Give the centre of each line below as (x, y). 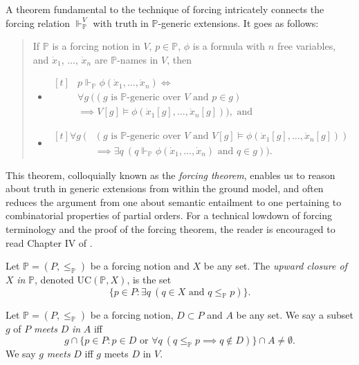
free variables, (306, 46)
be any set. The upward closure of (275, 266)
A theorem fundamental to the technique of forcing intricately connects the (165, 9)
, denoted (54, 280)
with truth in (121, 22)
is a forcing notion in (96, 46)
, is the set (149, 280)
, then (179, 59)
